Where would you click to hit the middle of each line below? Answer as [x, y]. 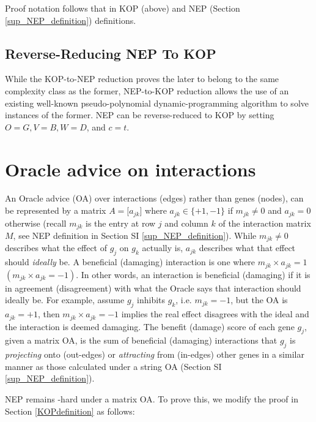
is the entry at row [121, 223]
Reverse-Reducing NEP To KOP [111, 53]
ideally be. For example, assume [65, 300]
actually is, [163, 248]
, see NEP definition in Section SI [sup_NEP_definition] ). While [135, 235]
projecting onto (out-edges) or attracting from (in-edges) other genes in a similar [155, 354]
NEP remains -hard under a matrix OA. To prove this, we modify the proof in [152, 398]
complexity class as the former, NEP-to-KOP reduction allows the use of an [147, 90]
